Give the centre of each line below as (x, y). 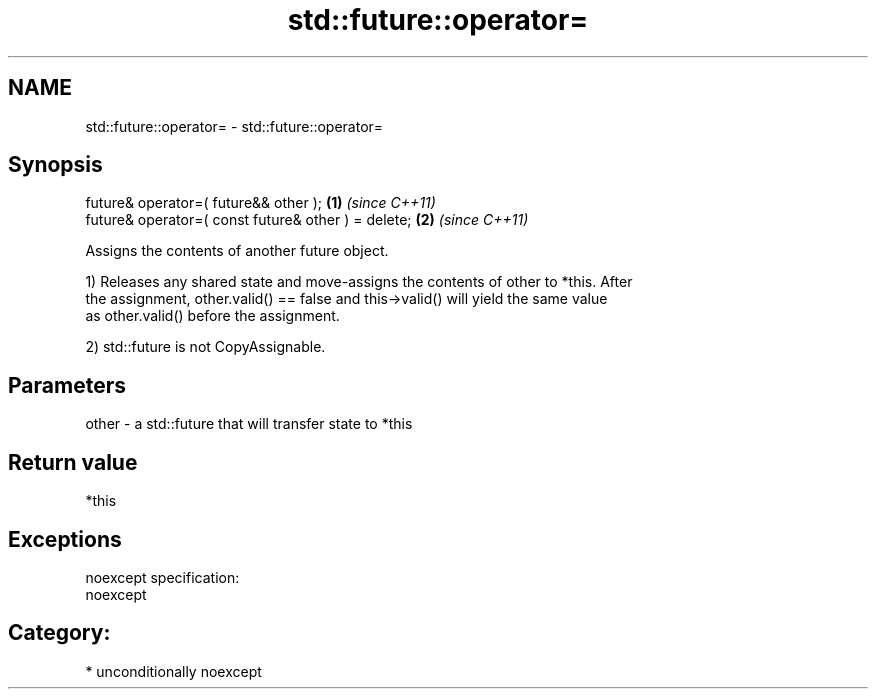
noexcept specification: (162, 577)
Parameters (67, 385)
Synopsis (55, 165)
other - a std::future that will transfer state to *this (249, 424)
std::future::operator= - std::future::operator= (234, 126)
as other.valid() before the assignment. (212, 316)
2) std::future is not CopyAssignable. (205, 347)
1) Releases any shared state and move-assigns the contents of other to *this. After (359, 282)
